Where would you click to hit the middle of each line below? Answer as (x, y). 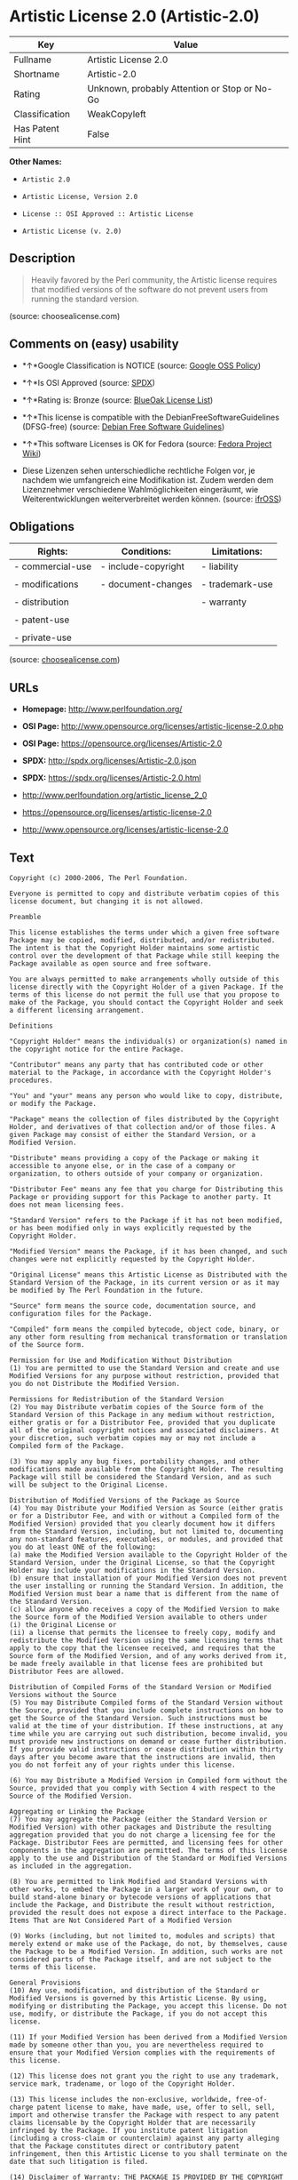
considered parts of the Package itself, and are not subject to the (141, 1960)
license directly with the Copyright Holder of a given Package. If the (146, 987)
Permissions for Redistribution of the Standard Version (117, 1399)
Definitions (31, 1026)
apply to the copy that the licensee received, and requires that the (142, 1648)
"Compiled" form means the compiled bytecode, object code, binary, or (144, 1329)
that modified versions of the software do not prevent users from (149, 289)
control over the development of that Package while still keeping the (144, 956)
